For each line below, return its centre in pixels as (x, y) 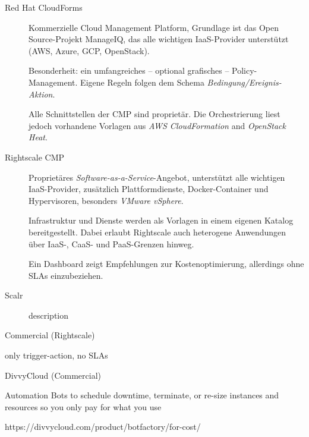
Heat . (38, 137)
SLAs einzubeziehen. (66, 275)
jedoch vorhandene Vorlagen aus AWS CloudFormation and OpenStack (157, 125)
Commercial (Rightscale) (50, 335)
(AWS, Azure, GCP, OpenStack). (89, 50)
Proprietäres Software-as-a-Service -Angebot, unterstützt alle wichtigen (157, 177)
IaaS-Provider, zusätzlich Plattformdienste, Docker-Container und (149, 189)
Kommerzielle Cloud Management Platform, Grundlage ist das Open (154, 27)
